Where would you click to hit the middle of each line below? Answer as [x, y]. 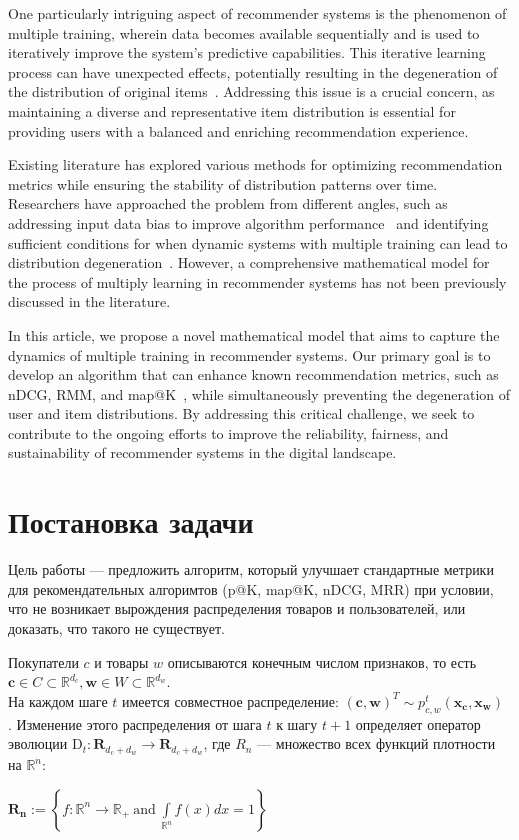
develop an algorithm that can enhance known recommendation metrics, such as [253, 374]
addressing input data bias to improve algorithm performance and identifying [248, 222]
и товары [121, 661]
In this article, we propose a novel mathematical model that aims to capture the [254, 334]
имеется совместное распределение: [230, 700]
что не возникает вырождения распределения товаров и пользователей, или [237, 608]
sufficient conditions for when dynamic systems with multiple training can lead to [258, 242]
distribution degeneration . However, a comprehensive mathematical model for [249, 262]
